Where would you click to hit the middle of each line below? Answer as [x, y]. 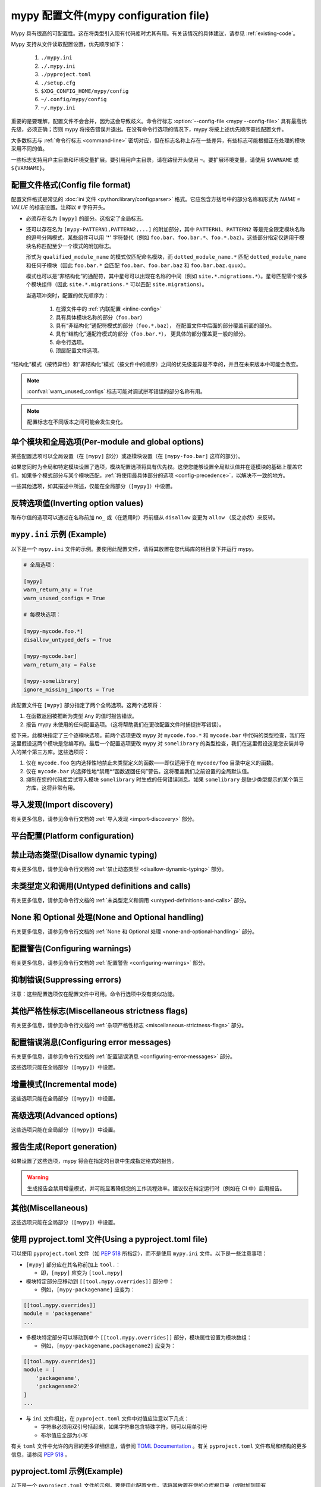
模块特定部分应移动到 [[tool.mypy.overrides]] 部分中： [100, 1281]
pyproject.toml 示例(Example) [67, 1471]
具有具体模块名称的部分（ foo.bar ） [100, 317]
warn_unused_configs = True [64, 598]
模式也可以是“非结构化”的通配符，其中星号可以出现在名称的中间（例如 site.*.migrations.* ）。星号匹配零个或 [164, 276]
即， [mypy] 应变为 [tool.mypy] [82, 1273]
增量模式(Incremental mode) [64, 1084]
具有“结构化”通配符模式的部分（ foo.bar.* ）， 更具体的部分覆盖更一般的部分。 [152, 334]
